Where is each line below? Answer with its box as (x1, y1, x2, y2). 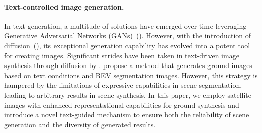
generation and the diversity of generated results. (4, 119, 156, 129)
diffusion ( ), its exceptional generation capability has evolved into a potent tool (4, 40, 250, 50)
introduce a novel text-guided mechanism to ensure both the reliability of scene (4, 109, 249, 120)
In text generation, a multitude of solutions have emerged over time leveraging (4, 20, 247, 31)
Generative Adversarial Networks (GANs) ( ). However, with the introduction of (4, 30, 251, 41)
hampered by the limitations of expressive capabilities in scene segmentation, (4, 80, 242, 90)
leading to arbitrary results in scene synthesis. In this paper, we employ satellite (4, 89, 252, 100)
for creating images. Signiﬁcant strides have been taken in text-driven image (4, 50, 239, 60)
